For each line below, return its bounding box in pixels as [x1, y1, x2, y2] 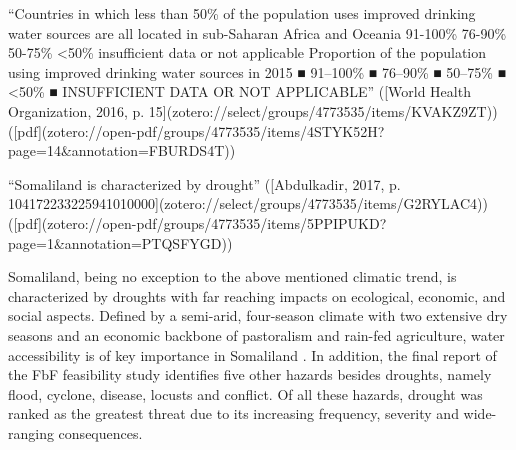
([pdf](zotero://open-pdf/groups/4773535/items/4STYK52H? [8, 120, 385, 141]
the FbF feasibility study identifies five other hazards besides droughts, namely [8, 364, 492, 385]
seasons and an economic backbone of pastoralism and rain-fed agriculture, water [8, 324, 505, 345]
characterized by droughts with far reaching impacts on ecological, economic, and [8, 285, 506, 306]
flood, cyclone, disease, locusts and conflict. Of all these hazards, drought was [8, 383, 483, 404]
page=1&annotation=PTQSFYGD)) [8, 232, 233, 253]
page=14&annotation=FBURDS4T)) [8, 140, 236, 161]
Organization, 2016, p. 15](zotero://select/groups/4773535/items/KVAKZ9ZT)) [8, 100, 498, 121]
